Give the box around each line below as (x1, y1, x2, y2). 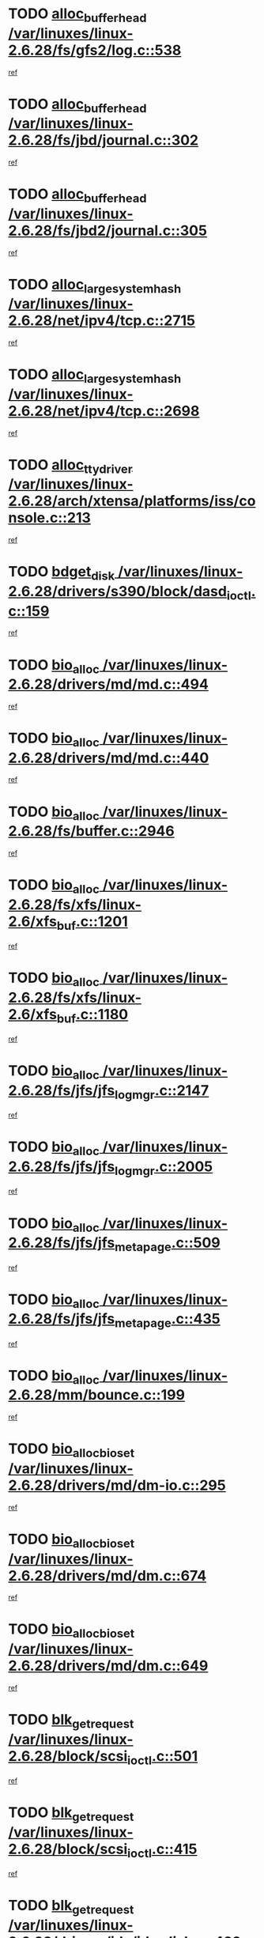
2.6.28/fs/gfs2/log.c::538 (8, 41, 182, 59)
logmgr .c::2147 (114, 1081, 209, 1102)
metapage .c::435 (114, 1310, 221, 1331)
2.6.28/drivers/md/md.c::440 (8, 749, 209, 767)
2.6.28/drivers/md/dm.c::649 (8, 1657, 209, 1675)
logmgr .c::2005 (114, 1158, 213, 1178)
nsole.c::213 (8, 509, 91, 527)
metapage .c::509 (114, 1234, 221, 1254)
